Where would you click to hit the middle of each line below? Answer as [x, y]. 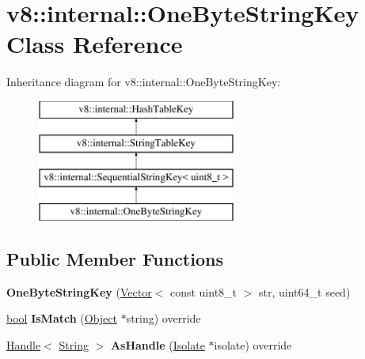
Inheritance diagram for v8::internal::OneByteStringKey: [144, 82]
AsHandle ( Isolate [158, 345]
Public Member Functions [115, 259]
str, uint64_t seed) [305, 291]
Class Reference [95, 44]
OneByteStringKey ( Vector [79, 291]
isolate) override [253, 345]
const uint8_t [203, 291]
